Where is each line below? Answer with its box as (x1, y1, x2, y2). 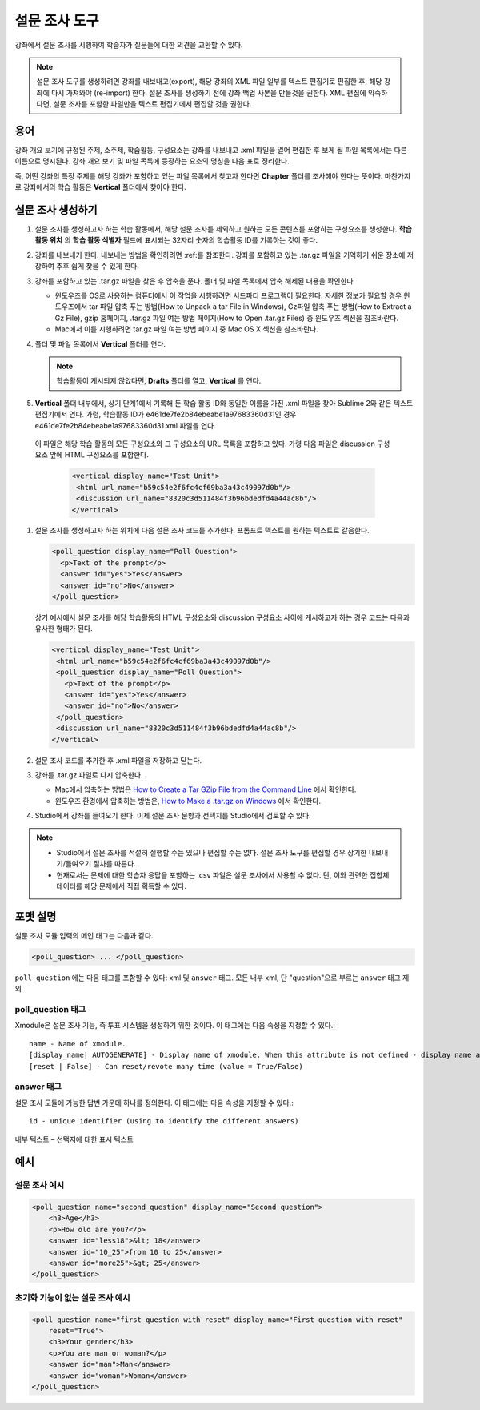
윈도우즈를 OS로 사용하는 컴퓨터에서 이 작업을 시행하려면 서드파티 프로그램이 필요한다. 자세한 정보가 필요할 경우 (54, 291, 402, 300)
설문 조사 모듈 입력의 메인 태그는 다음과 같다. (14, 930, 154, 940)
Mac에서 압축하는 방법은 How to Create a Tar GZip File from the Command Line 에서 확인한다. (54, 785, 357, 794)
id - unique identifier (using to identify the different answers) (29, 1117, 299, 1126)
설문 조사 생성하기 (14, 203, 98, 216)
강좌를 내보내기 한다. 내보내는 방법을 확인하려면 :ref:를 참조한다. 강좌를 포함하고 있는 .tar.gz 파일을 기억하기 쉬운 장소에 (34, 250, 406, 259)
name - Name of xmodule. (29, 1039, 126, 1048)
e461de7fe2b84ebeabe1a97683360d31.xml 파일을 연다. (34, 420, 216, 430)
